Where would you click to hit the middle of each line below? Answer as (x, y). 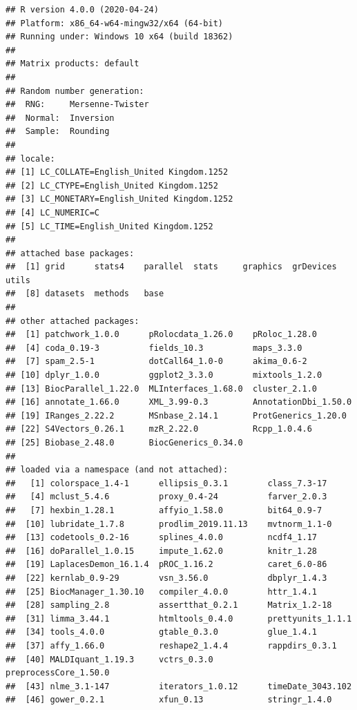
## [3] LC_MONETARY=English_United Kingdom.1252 (119, 199)
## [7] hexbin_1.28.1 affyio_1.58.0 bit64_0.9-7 (164, 510)
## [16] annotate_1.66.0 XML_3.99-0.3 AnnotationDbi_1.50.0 (179, 402)
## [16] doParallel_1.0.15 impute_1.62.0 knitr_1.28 (162, 551)
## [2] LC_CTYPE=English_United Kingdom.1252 (112, 185)
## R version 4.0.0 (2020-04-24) (82, 10)
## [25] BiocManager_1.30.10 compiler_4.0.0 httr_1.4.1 (162, 592)
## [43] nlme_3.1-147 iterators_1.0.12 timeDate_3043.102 (179, 686)
